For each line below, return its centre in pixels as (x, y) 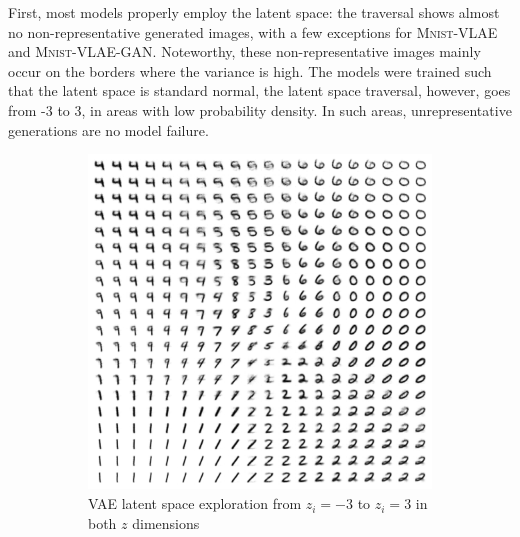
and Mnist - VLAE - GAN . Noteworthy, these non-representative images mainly (244, 51)
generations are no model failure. (108, 129)
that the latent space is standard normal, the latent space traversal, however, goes (259, 90)
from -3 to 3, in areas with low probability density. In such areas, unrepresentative (260, 109)
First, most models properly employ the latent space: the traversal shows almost (254, 12)
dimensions (166, 522)
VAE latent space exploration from (195, 503)
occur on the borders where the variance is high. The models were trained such (250, 70)
